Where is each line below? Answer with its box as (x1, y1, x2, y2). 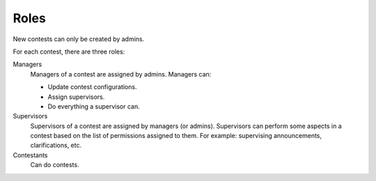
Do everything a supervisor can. (47, 102, 140, 111)
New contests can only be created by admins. (13, 35, 145, 43)
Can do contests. (30, 161, 79, 169)
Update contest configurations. (47, 83, 137, 91)
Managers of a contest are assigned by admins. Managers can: (30, 70, 212, 78)
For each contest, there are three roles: (13, 47, 125, 56)
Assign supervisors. (47, 93, 105, 101)
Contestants (13, 150, 48, 159)
